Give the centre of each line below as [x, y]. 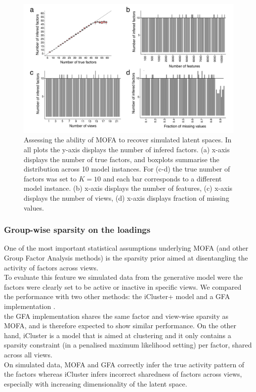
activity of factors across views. [51, 267]
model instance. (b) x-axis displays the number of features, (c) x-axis [128, 188]
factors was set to [50, 178]
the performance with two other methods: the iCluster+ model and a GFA [117, 296]
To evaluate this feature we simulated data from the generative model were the [124, 277]
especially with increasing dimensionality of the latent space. [96, 383]
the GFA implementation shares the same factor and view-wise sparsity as [116, 316]
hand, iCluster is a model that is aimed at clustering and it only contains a [118, 335]
